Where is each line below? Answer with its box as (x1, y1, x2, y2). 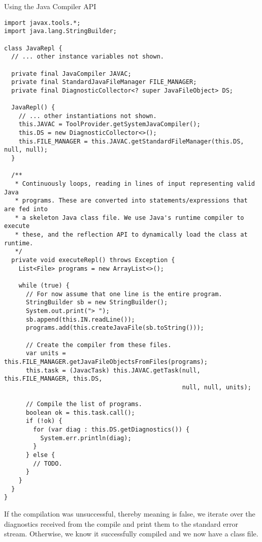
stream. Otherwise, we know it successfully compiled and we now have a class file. (4, 528, 258, 539)
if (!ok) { (25, 417, 62, 425)
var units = (25, 350, 66, 357)
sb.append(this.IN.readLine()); (25, 316, 135, 323)
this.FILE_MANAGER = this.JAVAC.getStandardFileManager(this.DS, (18, 137, 244, 145)
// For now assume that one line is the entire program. (25, 290, 222, 298)
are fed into (4, 206, 48, 213)
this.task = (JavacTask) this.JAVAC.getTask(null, (25, 366, 201, 374)
